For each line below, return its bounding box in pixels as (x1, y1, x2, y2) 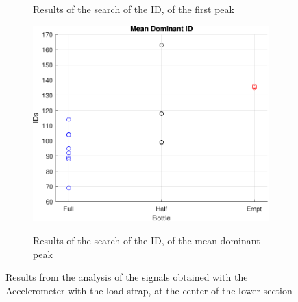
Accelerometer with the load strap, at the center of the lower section (5, 283, 293, 297)
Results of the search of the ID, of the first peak (33, 2, 234, 16)
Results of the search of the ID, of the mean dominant (33, 233, 260, 247)
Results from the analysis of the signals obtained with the (5, 270, 248, 284)
